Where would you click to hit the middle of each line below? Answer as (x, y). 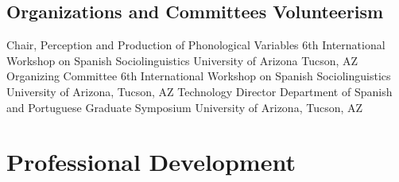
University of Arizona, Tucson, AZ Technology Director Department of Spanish (199, 91)
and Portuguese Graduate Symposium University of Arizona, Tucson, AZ (185, 107)
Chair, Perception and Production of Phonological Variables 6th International (196, 45)
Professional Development (151, 162)
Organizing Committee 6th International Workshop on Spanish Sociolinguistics (199, 76)
